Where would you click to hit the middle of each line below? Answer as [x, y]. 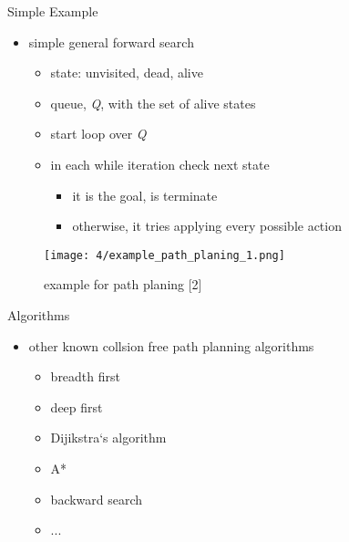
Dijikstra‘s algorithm [108, 438]
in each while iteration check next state [160, 164]
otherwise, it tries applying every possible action [207, 226]
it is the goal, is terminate [145, 195]
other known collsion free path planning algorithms [171, 345]
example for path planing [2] [123, 284]
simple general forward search [111, 42]
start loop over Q [98, 134]
